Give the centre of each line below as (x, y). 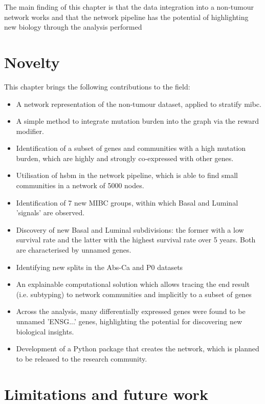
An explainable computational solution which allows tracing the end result (133, 284)
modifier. (30, 131)
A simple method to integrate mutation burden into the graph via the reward (138, 121)
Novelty (32, 62)
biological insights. (45, 331)
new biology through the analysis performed (73, 27)
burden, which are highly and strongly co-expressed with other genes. (125, 158)
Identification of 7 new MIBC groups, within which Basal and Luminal (127, 202)
